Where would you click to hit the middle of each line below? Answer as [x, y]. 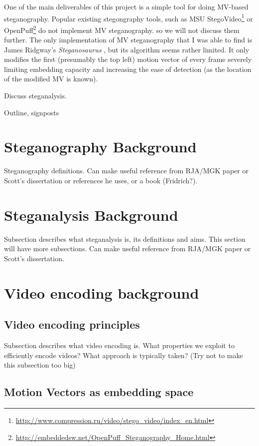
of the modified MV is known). [51, 79]
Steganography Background [100, 147]
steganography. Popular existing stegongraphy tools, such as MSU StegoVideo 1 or [129, 17]
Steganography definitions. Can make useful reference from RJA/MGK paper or [126, 171]
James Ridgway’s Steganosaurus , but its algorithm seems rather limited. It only [127, 49]
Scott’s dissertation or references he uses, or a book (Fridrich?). [101, 180]
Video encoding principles [72, 324]
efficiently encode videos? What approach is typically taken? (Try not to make [124, 355]
